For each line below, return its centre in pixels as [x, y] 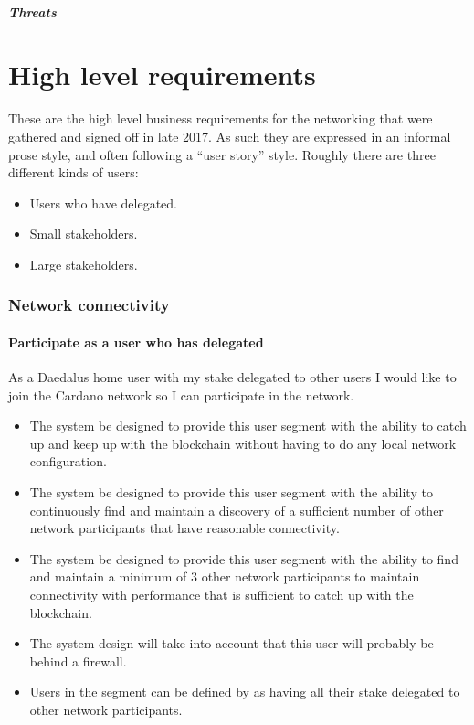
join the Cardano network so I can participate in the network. [181, 394]
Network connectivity [89, 305]
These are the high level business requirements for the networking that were [221, 118]
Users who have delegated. [103, 203]
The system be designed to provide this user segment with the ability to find [244, 558]
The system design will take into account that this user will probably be [232, 643]
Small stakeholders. [84, 234]
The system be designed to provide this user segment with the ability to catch [248, 426]
